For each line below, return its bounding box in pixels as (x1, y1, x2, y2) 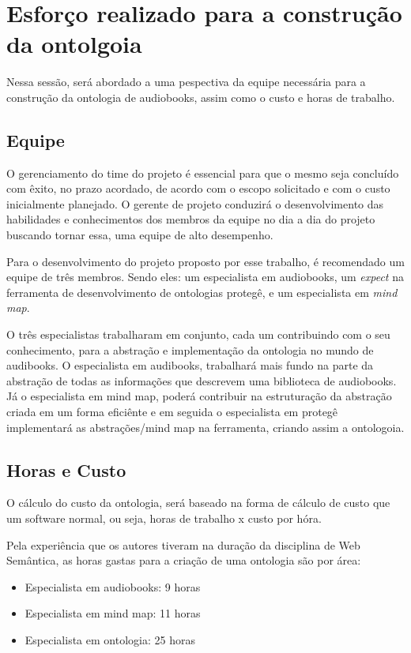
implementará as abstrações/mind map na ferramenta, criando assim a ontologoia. (6, 418, 405, 435)
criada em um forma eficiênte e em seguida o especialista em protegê (6, 403, 338, 420)
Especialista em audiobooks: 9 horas (25, 578, 201, 595)
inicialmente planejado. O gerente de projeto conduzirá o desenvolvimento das (6, 195, 384, 212)
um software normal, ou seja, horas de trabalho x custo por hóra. (6, 510, 322, 526)
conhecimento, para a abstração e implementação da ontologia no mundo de (6, 341, 374, 358)
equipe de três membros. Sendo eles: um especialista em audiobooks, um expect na (6, 268, 404, 285)
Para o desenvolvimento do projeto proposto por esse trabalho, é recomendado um (6, 253, 405, 269)
